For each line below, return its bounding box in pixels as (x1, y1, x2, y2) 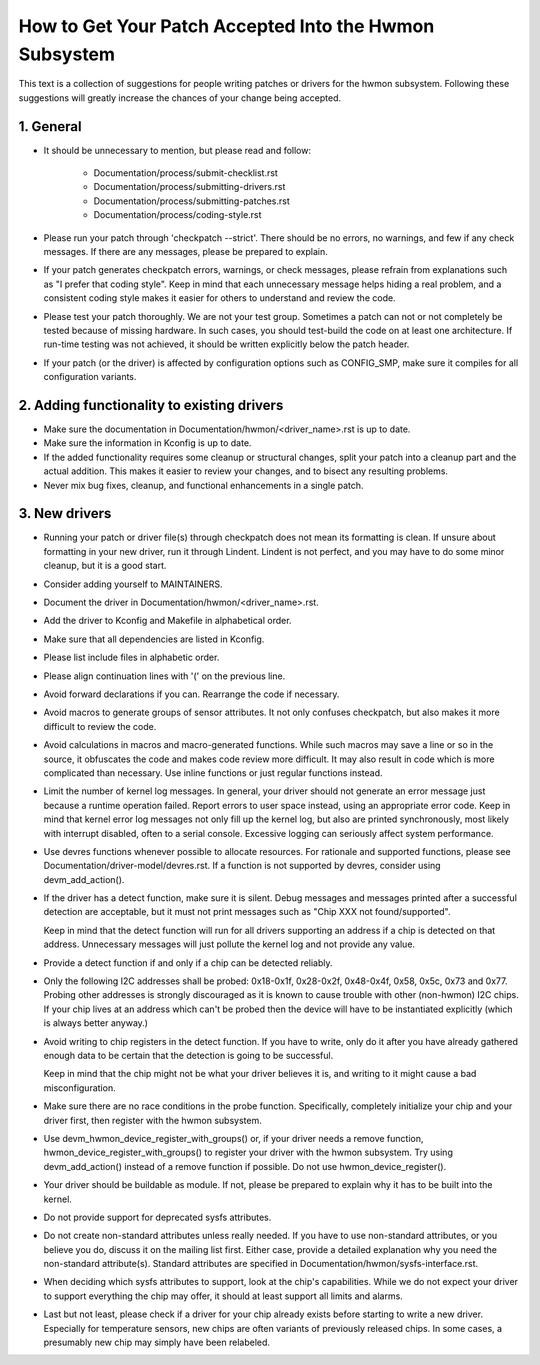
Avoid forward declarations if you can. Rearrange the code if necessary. (43, 688, 340, 700)
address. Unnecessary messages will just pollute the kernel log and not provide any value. (43, 938, 415, 950)
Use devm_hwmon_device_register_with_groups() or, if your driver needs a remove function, (43, 1132, 424, 1144)
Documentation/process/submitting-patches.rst (93, 195, 290, 207)
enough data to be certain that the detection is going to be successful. (43, 1049, 334, 1061)
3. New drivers (18, 505, 112, 522)
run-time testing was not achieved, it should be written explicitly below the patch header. (43, 338, 410, 350)
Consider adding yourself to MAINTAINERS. (43, 578, 224, 590)
